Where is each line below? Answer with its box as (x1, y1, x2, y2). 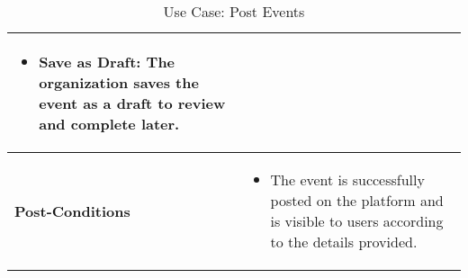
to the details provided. (270, 231, 418, 252)
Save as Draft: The (39, 51, 175, 72)
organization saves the (39, 72, 199, 93)
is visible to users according (270, 211, 444, 231)
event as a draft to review (39, 93, 226, 113)
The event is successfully (270, 169, 425, 190)
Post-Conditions (14, 200, 130, 221)
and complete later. (39, 113, 180, 134)
